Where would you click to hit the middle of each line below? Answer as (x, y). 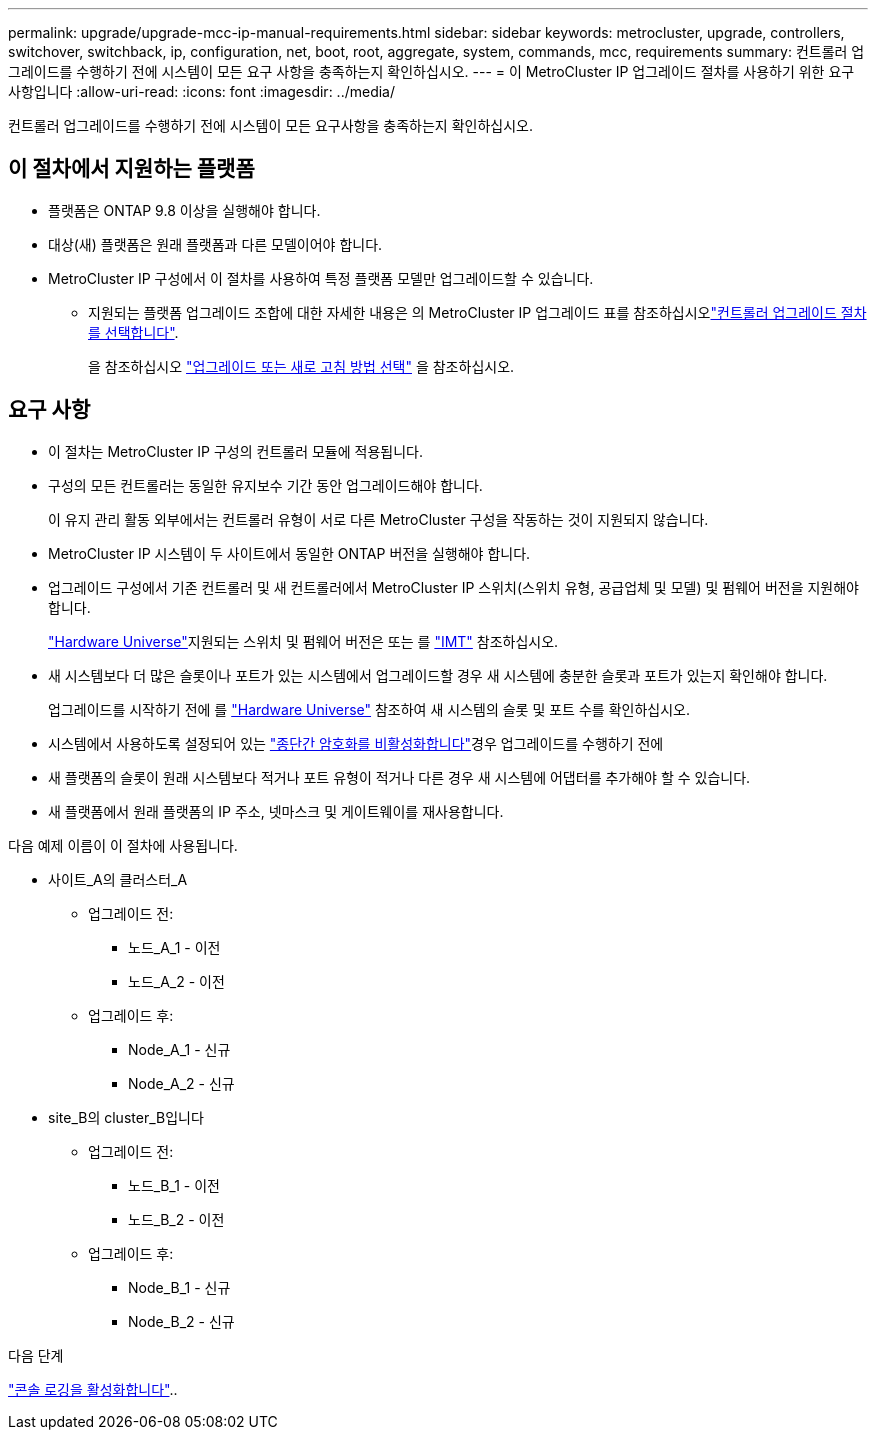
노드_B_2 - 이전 (176, 1219)
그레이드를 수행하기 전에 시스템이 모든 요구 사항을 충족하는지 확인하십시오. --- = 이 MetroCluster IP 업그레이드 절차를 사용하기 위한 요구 (431, 71)
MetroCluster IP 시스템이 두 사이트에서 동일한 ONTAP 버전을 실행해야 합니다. (289, 553)
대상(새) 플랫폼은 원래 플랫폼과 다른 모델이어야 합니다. (215, 244)
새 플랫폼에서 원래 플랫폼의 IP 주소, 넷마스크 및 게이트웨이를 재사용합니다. (276, 811)
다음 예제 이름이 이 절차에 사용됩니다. (123, 845)
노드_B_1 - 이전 (174, 1185)
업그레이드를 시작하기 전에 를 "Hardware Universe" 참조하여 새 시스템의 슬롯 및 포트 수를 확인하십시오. (369, 709)
